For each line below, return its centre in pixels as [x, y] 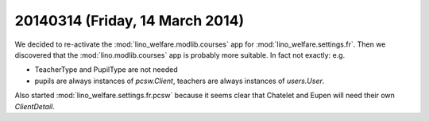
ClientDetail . [35, 106]
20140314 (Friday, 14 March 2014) [129, 21]
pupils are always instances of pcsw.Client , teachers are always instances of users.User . [180, 81]
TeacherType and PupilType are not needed [106, 70]
